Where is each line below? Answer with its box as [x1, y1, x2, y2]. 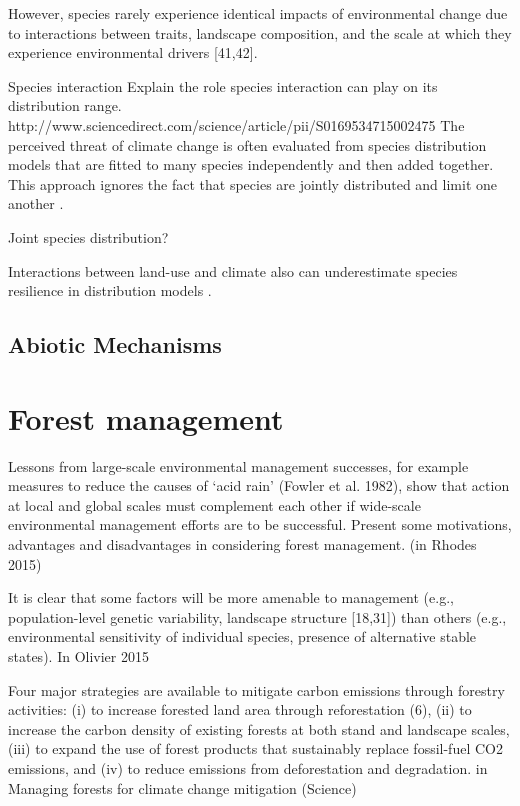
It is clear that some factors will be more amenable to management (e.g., [8, 587, 454, 608]
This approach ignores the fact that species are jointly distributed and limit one [8, 173, 498, 194]
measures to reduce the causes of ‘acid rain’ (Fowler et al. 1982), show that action [8, 475, 510, 496]
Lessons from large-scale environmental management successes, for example [8, 455, 469, 476]
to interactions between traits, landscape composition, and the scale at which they [8, 22, 512, 43]
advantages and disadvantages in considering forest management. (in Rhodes [8, 534, 477, 554]
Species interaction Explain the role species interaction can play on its [8, 75, 438, 96]
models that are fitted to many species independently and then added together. [8, 154, 494, 175]
